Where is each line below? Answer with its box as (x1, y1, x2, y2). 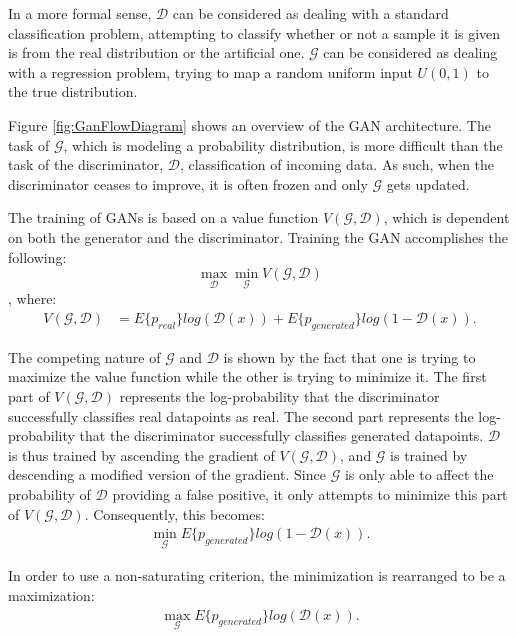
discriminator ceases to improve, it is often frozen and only (8, 173, 368, 194)
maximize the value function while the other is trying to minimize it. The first (8, 366, 487, 387)
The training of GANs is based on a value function (8, 207, 319, 228)
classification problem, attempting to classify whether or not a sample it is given (8, 22, 501, 43)
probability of (8, 483, 91, 504)
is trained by (390, 444, 468, 465)
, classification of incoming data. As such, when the (179, 154, 495, 175)
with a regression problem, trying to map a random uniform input (8, 61, 413, 82)
